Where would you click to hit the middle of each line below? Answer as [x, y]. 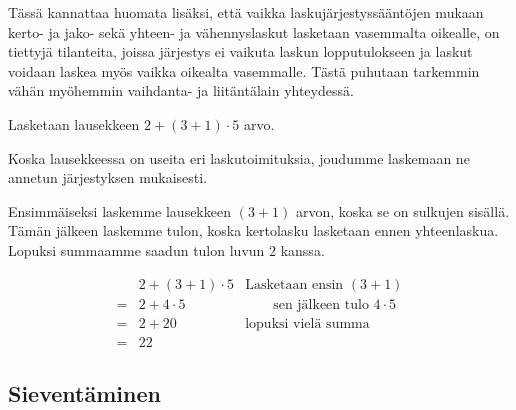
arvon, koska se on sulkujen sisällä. [402, 210]
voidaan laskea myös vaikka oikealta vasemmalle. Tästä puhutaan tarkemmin [244, 70]
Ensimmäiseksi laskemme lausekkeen [119, 210]
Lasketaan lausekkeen [74, 123]
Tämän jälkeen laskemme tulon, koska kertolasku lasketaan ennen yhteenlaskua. [253, 230]
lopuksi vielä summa [307, 323]
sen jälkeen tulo [321, 304]
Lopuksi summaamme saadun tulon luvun [136, 249]
